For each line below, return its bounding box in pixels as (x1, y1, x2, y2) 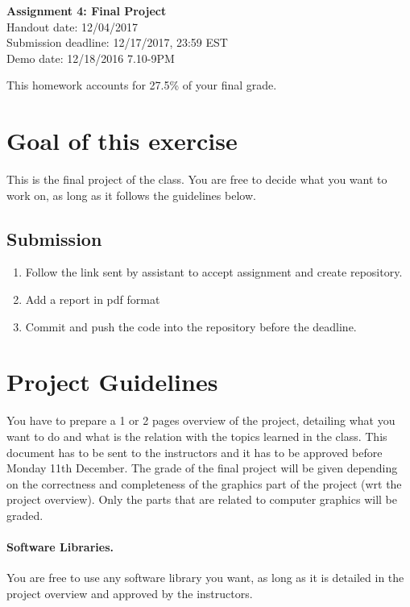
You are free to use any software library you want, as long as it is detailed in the (6, 569, 404, 586)
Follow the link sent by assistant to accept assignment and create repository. (25, 264, 403, 281)
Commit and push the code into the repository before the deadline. (25, 318, 357, 335)
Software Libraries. (6, 538, 114, 555)
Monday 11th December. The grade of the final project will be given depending (6, 459, 398, 476)
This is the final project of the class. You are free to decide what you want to (6, 171, 387, 188)
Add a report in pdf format (25, 291, 160, 308)
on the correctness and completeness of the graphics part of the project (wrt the (6, 475, 402, 492)
